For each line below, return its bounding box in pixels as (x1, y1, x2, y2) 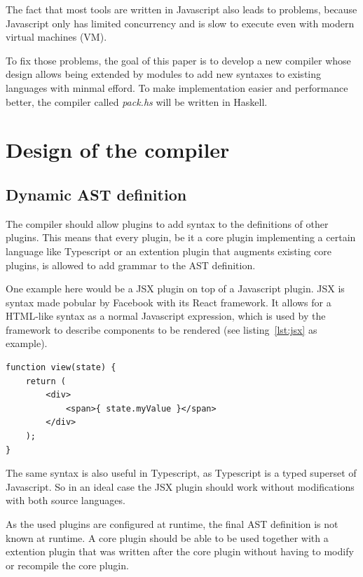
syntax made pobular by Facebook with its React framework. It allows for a (6, 294, 331, 309)
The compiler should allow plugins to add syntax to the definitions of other (6, 216, 329, 231)
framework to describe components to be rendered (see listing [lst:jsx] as (6, 322, 317, 337)
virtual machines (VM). (6, 29, 107, 44)
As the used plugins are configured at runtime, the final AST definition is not (6, 517, 338, 531)
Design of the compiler (6, 135, 230, 164)
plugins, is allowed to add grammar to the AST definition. (6, 257, 256, 272)
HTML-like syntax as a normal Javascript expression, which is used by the (6, 308, 326, 323)
